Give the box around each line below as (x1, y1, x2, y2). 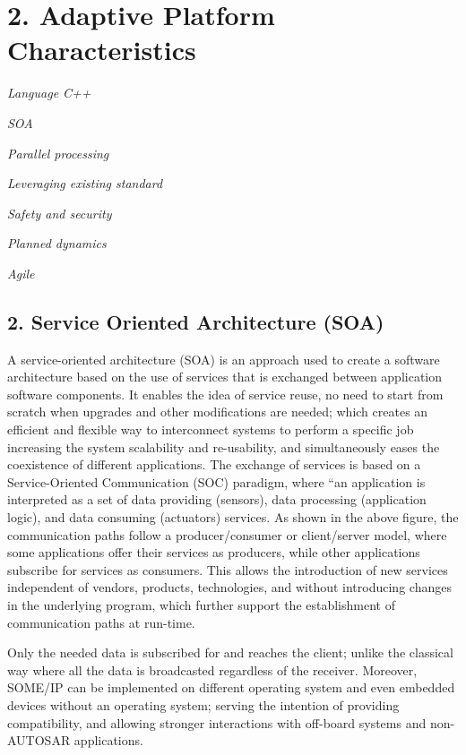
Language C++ (7, 83, 91, 102)
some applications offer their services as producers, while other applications (7, 543, 420, 562)
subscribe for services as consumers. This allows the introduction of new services (7, 560, 448, 579)
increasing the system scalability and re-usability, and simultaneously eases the (7, 437, 440, 456)
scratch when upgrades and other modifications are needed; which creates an (7, 402, 428, 421)
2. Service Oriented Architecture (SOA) (7, 307, 384, 335)
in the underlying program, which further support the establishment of (7, 595, 395, 613)
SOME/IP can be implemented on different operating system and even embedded (7, 678, 455, 697)
